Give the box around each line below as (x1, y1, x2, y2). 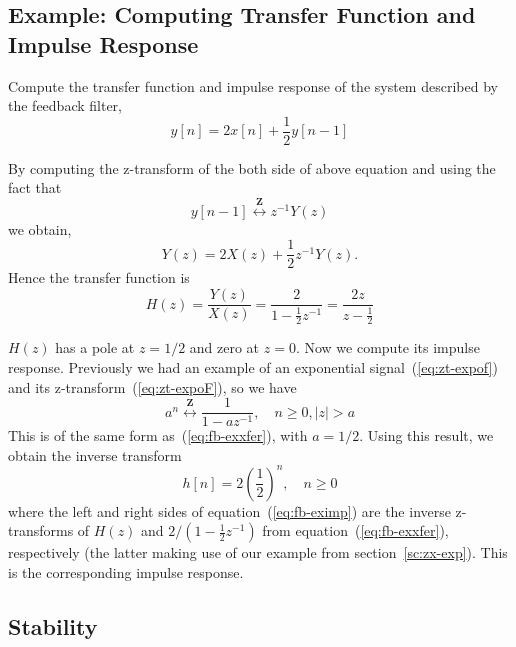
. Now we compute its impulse (295, 337, 480, 358)
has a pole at (55, 337, 135, 358)
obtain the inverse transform (8, 444, 182, 465)
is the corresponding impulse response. (8, 562, 244, 583)
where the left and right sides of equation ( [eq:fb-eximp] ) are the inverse (8, 500, 451, 521)
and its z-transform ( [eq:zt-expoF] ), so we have (8, 376, 297, 397)
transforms (8, 520, 74, 541)
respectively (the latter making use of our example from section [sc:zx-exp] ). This (8, 542, 508, 563)
